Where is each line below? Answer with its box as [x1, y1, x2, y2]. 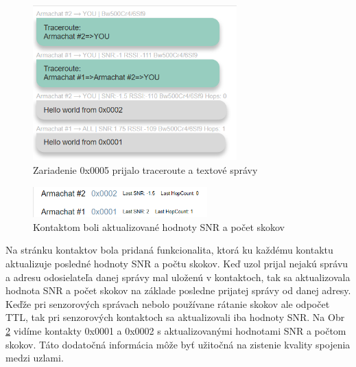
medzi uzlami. [5, 351, 64, 365]
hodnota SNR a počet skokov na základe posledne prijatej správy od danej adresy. [5, 283, 351, 298]
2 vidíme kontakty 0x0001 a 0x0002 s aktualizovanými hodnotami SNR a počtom [5, 323, 346, 337]
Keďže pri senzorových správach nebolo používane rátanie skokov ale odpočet [5, 296, 330, 311]
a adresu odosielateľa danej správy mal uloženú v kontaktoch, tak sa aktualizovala [5, 269, 351, 284]
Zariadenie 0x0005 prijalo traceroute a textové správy [33, 163, 258, 177]
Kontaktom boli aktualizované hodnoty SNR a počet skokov [33, 219, 285, 234]
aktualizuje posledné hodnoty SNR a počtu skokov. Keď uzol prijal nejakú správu [5, 256, 348, 270]
